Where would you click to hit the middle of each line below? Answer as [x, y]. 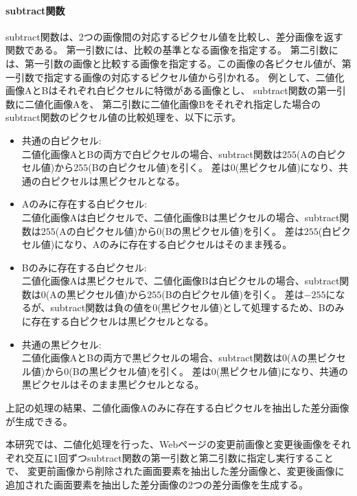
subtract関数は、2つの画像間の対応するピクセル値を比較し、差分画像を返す [174, 36]
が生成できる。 [39, 421]
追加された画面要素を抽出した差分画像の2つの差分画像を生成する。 [157, 485]
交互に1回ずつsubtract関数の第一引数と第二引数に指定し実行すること [179, 457]
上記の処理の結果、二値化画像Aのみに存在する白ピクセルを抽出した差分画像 [177, 408]
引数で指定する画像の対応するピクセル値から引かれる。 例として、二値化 [180, 77]
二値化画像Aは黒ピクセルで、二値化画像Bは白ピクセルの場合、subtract [181, 281]
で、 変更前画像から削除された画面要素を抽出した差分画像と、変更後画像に [175, 471]
